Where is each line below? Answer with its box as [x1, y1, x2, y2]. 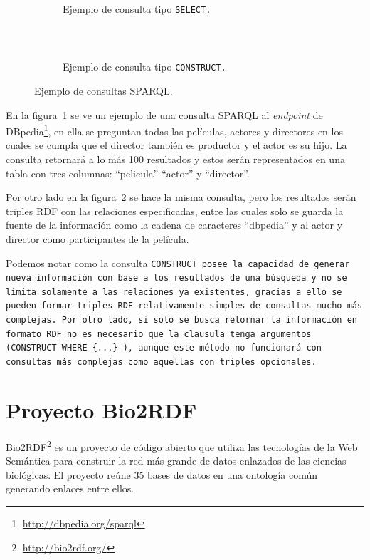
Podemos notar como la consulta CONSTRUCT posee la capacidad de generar [6, 255, 350, 270]
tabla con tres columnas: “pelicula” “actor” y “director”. [6, 165, 250, 180]
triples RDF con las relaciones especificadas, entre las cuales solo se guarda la [6, 203, 344, 218]
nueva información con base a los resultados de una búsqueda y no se [6, 273, 347, 284]
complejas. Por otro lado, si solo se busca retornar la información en [6, 315, 357, 326]
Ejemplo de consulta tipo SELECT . [63, 1, 211, 16]
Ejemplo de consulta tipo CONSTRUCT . [63, 59, 226, 74]
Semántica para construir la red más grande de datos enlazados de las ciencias [6, 453, 347, 468]
